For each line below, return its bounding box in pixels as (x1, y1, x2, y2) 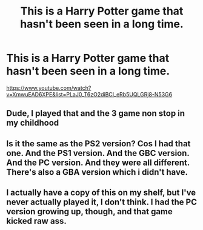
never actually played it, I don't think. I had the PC (6, 197, 197, 208)
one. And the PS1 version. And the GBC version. (6, 147, 190, 158)
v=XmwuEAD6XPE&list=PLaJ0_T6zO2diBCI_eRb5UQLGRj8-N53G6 (6, 90, 173, 98)
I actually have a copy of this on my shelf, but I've (6, 188, 196, 198)
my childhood (6, 118, 59, 128)
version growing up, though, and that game (6, 206, 173, 217)
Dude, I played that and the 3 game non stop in (6, 108, 185, 119)
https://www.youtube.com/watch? (6, 84, 92, 92)
